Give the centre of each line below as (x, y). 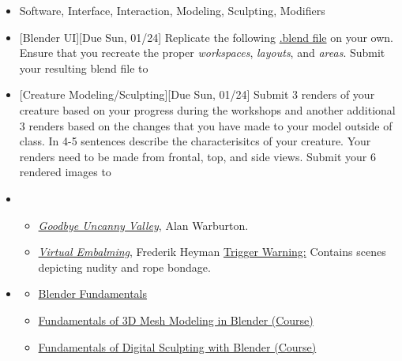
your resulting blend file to (84, 68)
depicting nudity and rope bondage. (124, 267)
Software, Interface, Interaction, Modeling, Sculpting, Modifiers (172, 10)
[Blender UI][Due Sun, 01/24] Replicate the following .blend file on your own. (206, 37)
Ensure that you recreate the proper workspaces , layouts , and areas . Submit (202, 53)
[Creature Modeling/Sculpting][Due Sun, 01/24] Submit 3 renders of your (197, 94)
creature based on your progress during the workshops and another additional (207, 109)
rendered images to (65, 172)
